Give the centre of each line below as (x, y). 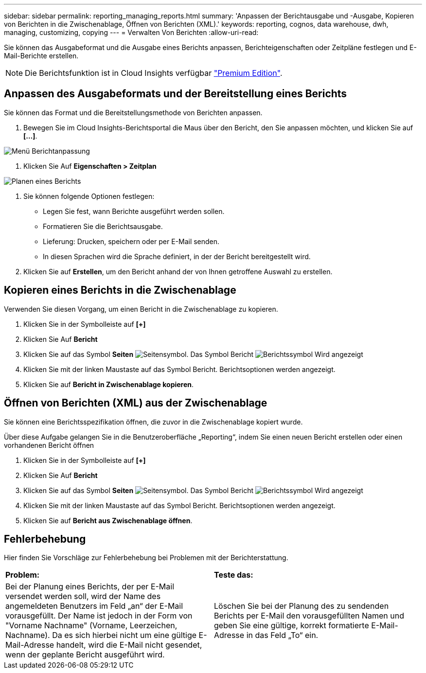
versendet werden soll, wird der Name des (83, 596)
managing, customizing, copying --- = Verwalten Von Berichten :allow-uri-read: (131, 32)
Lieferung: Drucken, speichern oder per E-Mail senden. (131, 241)
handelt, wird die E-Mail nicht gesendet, (129, 645)
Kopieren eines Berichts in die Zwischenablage (120, 290)
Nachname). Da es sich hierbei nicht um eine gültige (101, 635)
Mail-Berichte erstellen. (41, 56)
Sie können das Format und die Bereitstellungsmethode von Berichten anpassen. (133, 112)
